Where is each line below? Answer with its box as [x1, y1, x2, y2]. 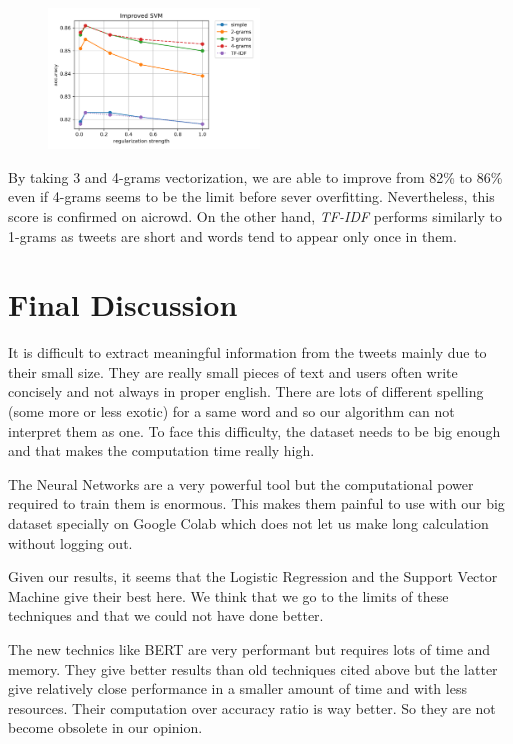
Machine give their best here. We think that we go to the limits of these [8, 585, 449, 606]
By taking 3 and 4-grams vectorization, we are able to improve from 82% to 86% [8, 166, 503, 187]
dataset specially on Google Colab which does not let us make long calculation [8, 513, 489, 534]
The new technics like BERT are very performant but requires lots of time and [8, 639, 491, 659]
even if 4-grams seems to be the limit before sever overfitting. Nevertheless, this [8, 186, 495, 207]
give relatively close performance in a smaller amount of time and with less [8, 678, 467, 699]
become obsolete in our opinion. [8, 717, 203, 738]
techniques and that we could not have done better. [8, 605, 324, 626]
